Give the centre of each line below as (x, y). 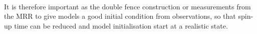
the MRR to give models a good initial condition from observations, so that (120, 16)
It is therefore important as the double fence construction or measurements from (127, 6)
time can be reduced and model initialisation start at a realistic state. (121, 25)
